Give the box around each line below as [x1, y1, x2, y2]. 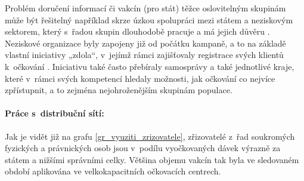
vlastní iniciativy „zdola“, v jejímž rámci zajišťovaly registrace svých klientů [5, 48, 284, 61]
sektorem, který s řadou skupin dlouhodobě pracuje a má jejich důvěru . [5, 25, 270, 38]
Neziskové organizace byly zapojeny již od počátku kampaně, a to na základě [5, 36, 286, 49]
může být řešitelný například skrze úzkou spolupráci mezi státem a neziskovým [5, 13, 293, 26]
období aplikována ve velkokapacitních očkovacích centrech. [5, 165, 221, 177]
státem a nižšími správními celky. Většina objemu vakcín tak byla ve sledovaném [5, 153, 299, 165]
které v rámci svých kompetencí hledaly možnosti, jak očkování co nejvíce [5, 72, 275, 84]
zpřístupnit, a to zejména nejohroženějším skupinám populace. [5, 84, 232, 96]
